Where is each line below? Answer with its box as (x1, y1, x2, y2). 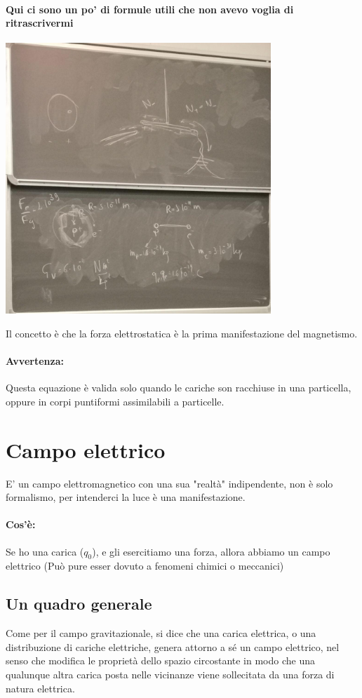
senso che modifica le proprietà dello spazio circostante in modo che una (6, 653, 315, 668)
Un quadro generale (6, 593, 152, 615)
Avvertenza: (6, 354, 64, 368)
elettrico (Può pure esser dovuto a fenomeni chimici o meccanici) (6, 558, 284, 573)
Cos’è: (6, 517, 36, 532)
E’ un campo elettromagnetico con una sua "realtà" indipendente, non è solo (6, 476, 333, 490)
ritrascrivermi (6, 15, 74, 30)
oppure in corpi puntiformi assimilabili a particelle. (6, 394, 224, 408)
